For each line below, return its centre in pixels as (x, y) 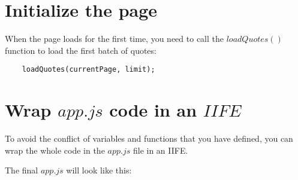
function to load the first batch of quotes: (81, 50)
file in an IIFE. (160, 150)
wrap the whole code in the (55, 150)
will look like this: (99, 170)
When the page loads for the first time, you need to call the (114, 39)
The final (22, 170)
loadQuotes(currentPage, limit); (88, 70)
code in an (153, 110)
